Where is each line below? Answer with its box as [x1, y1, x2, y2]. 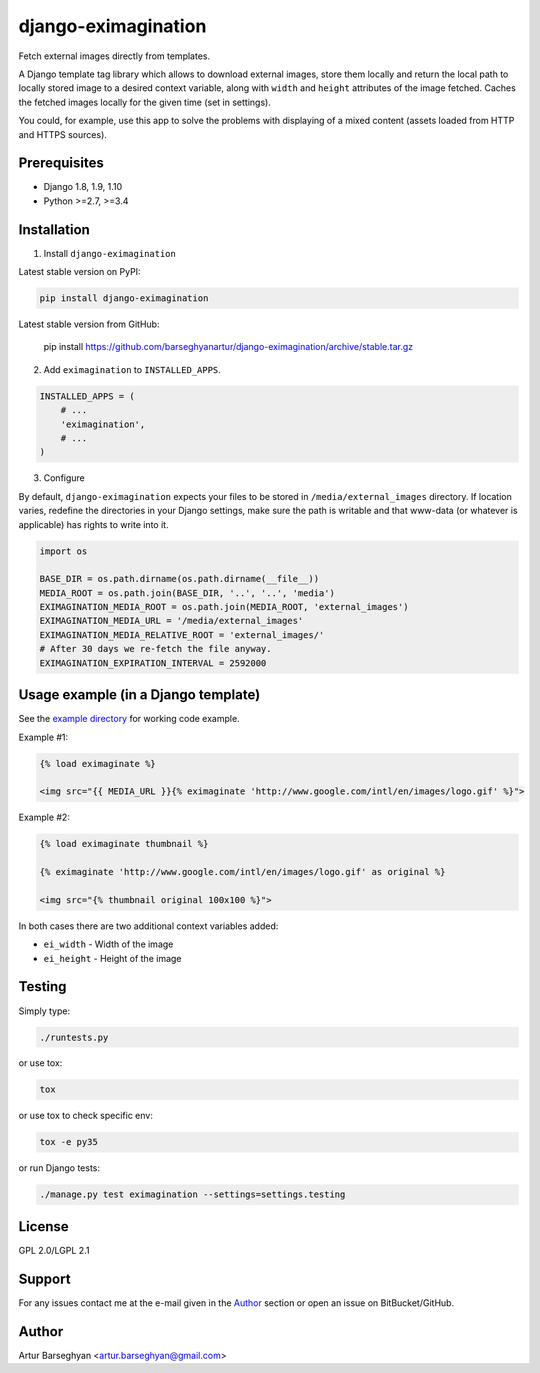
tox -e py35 [39, 1136, 99, 1148]
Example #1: [18, 731, 69, 743]
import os [39, 545, 88, 557]
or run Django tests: [18, 1162, 100, 1174]
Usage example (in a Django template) [18, 686, 261, 704]
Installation [18, 221, 90, 238]
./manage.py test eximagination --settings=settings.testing [39, 1189, 346, 1200]
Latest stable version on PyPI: [18, 266, 141, 278]
